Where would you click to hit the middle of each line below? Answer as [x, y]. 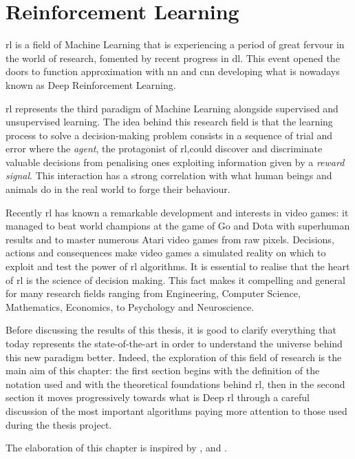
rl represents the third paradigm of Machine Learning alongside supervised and [172, 108]
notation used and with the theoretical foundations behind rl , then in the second [175, 384]
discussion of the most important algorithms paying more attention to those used [176, 410]
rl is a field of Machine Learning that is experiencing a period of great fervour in [175, 44]
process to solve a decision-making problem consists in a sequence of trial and [169, 135]
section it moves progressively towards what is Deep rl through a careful [158, 397]
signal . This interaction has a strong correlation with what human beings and [169, 175]
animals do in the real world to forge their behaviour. [118, 189]
